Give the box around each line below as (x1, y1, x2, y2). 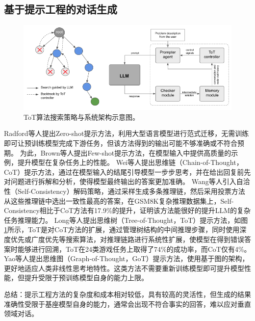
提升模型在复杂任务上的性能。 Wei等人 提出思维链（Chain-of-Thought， (17, 157, 243, 167)
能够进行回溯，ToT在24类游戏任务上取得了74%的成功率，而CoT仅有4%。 (17, 243, 251, 254)
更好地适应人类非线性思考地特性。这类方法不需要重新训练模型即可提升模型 (4, 263, 244, 273)
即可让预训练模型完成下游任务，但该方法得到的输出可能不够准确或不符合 (4, 138, 237, 148)
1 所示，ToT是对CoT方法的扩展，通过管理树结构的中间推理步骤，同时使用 (4, 224, 240, 235)
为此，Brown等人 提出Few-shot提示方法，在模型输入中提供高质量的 (20, 147, 231, 158)
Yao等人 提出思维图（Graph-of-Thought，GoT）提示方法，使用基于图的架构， (4, 253, 249, 264)
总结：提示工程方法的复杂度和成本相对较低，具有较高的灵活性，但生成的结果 (4, 289, 251, 299)
